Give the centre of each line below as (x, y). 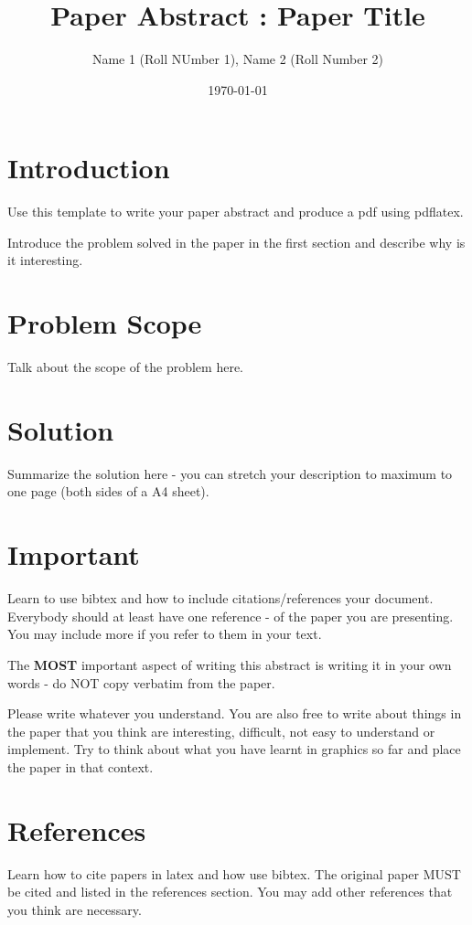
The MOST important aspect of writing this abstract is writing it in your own (230, 664)
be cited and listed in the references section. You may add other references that (230, 892)
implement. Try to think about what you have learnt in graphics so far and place (234, 749)
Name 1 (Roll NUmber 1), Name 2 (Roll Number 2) (238, 59)
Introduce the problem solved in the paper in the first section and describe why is (236, 242)
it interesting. (45, 260)
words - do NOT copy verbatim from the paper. (141, 682)
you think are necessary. (75, 909)
